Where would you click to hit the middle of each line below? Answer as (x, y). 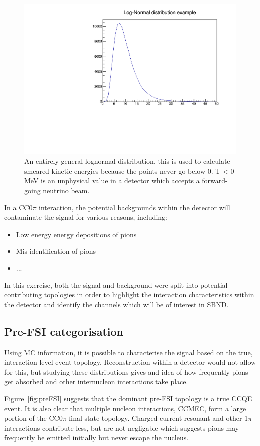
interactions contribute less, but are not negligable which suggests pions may (122, 428)
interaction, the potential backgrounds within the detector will (135, 207)
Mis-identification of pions (56, 251)
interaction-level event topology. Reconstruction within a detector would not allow (130, 362)
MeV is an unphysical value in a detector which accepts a (112, 181)
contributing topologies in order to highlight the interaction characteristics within (129, 294)
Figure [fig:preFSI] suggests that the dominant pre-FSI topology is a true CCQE (128, 398)
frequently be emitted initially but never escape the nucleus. (96, 438)
